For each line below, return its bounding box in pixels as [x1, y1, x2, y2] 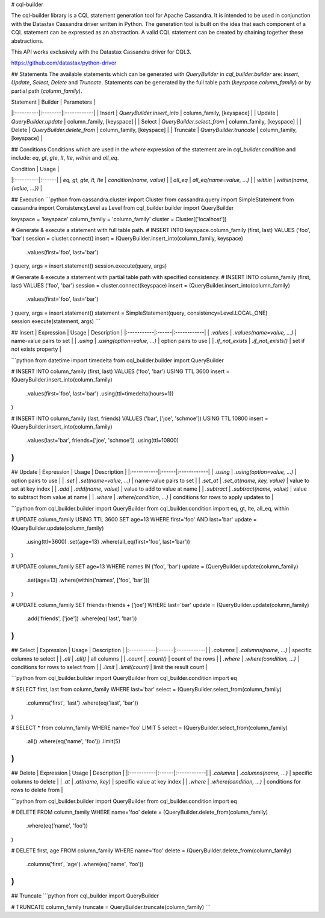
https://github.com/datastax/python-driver [11, 59, 117, 66]
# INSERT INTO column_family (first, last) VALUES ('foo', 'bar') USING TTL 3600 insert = [11, 368, 230, 375]
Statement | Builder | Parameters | [11, 98, 96, 105]
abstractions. [11, 37, 44, 45]
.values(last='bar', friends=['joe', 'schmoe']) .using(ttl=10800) [26, 437, 179, 444]
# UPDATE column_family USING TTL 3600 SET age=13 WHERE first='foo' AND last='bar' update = [11, 516, 257, 523]
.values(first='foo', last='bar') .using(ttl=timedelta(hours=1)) [26, 389, 174, 397]
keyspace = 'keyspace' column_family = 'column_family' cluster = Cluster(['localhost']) [11, 215, 227, 222]
